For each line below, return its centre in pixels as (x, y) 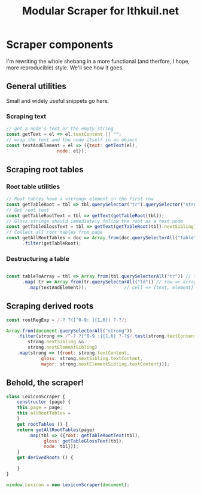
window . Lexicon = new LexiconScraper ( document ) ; (68, 485)
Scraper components (60, 45)
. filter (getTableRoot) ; (52, 243)
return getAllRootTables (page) (56, 430)
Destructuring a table (38, 258)
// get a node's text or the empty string (60, 129)
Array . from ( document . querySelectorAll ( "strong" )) (69, 331)
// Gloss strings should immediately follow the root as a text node (95, 221)
